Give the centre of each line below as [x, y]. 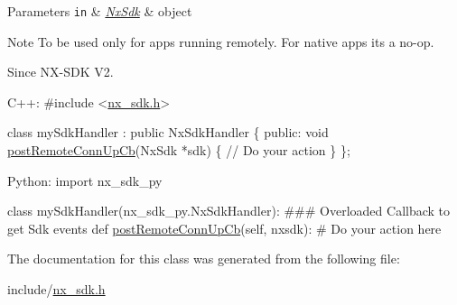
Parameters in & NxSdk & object [100, 11]
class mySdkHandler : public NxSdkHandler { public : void [168, 132]
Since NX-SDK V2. [61, 72]
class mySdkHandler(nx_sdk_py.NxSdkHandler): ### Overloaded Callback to [229, 211]
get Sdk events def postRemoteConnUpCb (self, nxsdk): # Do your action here [224, 228]
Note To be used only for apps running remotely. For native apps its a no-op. [221, 41]
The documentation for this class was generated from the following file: [204, 259]
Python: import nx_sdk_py [85, 180]
